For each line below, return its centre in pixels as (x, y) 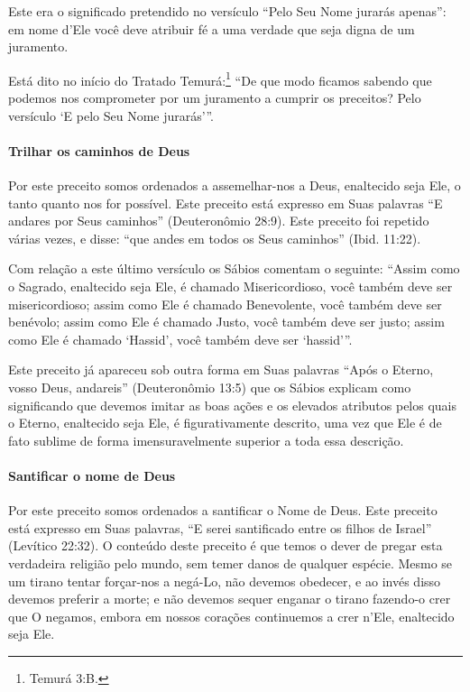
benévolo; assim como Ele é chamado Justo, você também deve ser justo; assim (226, 322)
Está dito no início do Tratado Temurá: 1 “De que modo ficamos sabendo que (220, 78)
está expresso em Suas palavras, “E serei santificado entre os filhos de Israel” (220, 527)
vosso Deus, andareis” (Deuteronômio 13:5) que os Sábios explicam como (210, 387)
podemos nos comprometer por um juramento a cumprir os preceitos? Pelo (215, 98)
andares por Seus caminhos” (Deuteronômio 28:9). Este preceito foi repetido (219, 221)
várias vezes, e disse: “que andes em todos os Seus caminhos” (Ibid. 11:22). (215, 238)
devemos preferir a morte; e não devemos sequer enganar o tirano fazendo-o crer (230, 599)
